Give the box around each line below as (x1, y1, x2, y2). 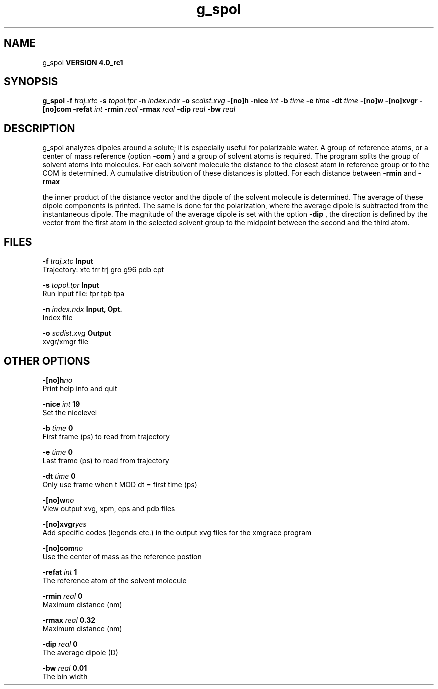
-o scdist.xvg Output (42, 329, 111, 338)
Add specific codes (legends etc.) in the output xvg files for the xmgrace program (42, 528, 312, 537)
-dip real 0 (42, 639, 78, 648)
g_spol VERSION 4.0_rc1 (42, 58, 123, 67)
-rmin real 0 (42, 591, 83, 600)
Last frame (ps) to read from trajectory (42, 456, 169, 465)
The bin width (42, 672, 88, 681)
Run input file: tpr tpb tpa (42, 289, 125, 298)
